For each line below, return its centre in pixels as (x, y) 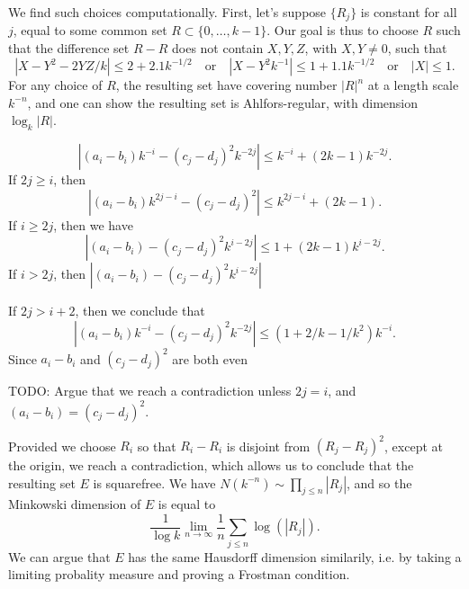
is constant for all (409, 12)
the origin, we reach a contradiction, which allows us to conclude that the (211, 465)
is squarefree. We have (154, 482)
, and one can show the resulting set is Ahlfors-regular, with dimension (223, 102)
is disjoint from (268, 445)
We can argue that (59, 556)
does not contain (217, 48)
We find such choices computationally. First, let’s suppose (167, 12)
